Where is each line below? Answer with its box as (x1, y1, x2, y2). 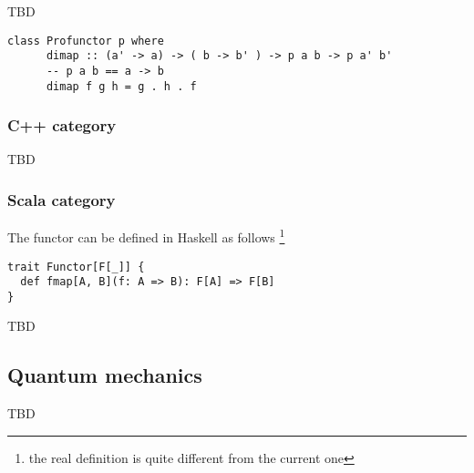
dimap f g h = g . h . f (46, 79, 197, 93)
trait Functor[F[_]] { (7, 260, 145, 273)
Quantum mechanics (7, 361, 202, 389)
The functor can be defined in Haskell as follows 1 (7, 225, 285, 246)
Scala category (7, 188, 116, 211)
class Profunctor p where (7, 34, 164, 47)
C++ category (7, 114, 117, 137)
